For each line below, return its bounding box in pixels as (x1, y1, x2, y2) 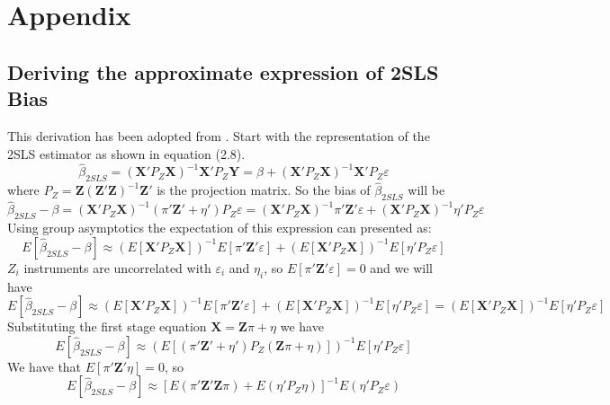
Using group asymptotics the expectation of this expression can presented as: (7, 218, 432, 237)
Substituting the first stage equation (7, 317, 207, 336)
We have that (7, 357, 82, 375)
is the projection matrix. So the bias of (157, 180, 371, 199)
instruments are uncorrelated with (23, 258, 211, 277)
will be (408, 180, 445, 199)
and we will (370, 258, 433, 277)
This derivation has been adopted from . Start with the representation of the (7, 126, 430, 145)
